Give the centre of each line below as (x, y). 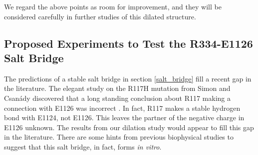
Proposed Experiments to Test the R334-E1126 (129, 43)
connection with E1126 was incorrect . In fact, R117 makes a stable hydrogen (122, 108)
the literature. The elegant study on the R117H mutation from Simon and (117, 88)
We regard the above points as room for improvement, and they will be (113, 6)
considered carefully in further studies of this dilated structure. (100, 16)
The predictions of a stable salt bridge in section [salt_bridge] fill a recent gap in (128, 78)
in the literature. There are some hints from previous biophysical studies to (119, 137)
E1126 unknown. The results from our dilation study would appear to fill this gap (129, 127)
